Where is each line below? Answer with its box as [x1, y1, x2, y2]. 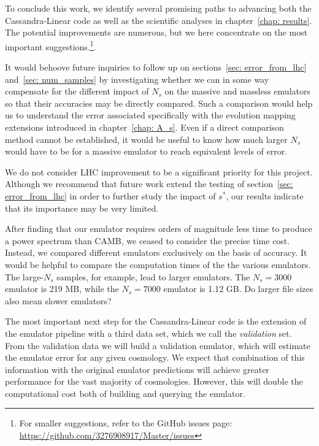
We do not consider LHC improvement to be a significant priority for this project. [5, 165, 313, 178]
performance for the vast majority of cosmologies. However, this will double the [5, 375, 303, 388]
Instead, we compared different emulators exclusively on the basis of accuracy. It [5, 246, 307, 259]
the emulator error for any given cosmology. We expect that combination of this [5, 351, 305, 364]
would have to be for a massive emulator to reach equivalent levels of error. [5, 145, 288, 158]
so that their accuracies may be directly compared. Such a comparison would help [5, 96, 313, 109]
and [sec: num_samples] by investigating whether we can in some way [5, 72, 269, 85]
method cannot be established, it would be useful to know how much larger [5, 133, 288, 145]
